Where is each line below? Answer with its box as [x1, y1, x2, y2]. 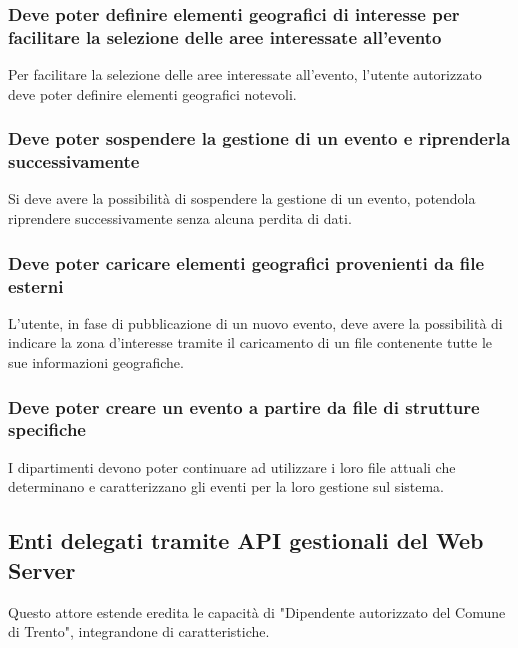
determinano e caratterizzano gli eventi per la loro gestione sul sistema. [8, 476, 445, 497]
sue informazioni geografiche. [8, 351, 184, 372]
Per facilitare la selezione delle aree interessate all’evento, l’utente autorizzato [8, 64, 482, 85]
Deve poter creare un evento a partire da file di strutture [8, 394, 480, 419]
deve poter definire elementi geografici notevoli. [8, 83, 297, 104]
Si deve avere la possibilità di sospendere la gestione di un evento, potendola [8, 188, 476, 209]
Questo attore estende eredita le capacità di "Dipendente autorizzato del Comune [8, 601, 506, 622]
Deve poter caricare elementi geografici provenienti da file [8, 250, 485, 275]
